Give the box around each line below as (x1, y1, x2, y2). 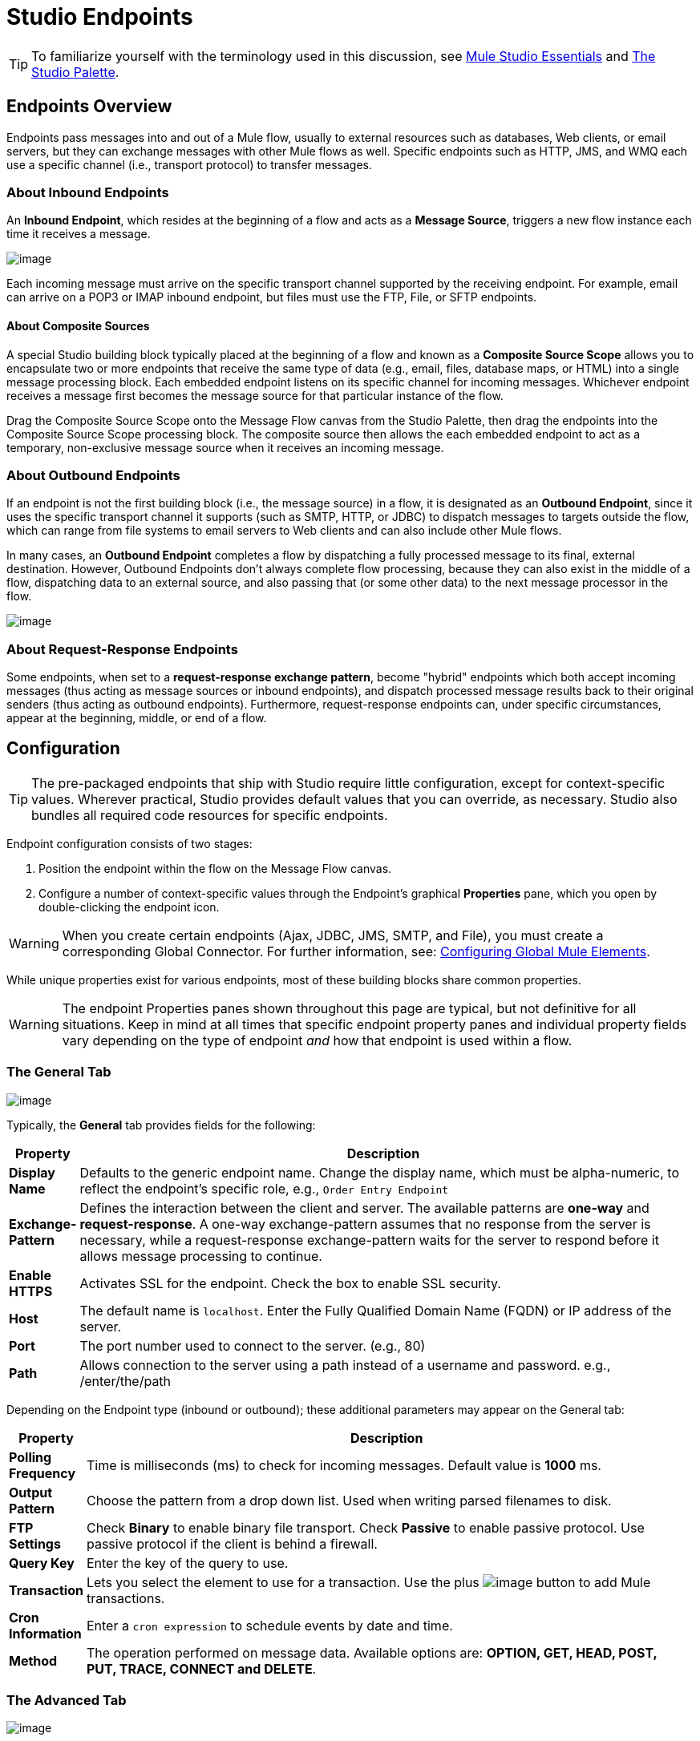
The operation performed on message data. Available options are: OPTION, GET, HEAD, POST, (86, 1644, 658, 1661)
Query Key (9, 1554, 75, 1571)
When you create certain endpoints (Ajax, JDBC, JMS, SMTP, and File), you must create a (62, 927, 604, 943)
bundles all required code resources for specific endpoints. (31, 806, 388, 823)
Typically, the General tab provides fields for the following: (6, 1117, 316, 1132)
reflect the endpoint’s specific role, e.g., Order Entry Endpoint (79, 1180, 449, 1197)
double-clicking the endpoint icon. (38, 899, 220, 914)
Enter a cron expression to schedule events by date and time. (86, 1617, 453, 1634)
